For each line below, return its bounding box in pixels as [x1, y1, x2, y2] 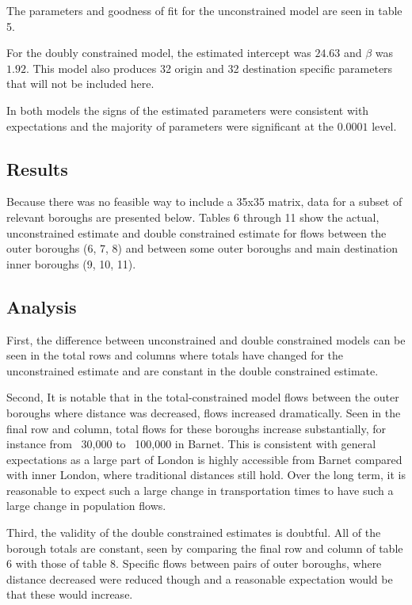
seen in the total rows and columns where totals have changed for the [6, 347, 344, 363]
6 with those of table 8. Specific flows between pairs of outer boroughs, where [6, 555, 382, 572]
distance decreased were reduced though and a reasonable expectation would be [6, 570, 393, 587]
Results [6, 156, 68, 181]
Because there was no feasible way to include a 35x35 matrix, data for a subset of [6, 193, 402, 210]
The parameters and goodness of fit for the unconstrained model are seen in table [6, 2, 402, 18]
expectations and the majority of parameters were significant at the [6, 117, 334, 134]
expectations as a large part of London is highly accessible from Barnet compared [6, 451, 402, 467]
